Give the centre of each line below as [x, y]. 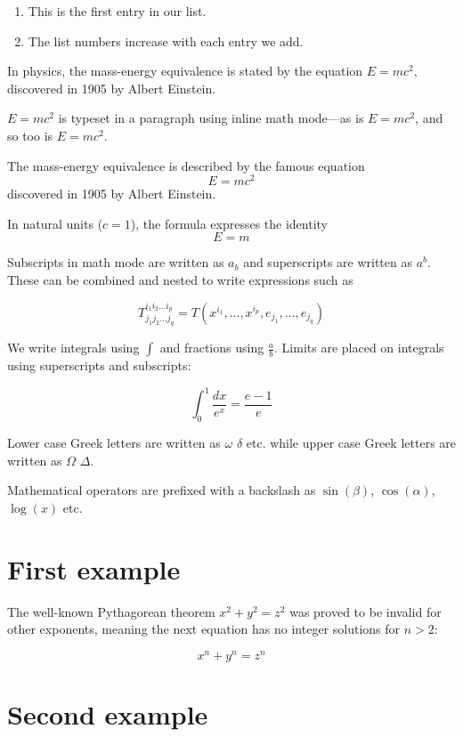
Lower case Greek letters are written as [114, 443]
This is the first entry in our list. [117, 11]
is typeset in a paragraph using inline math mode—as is [211, 118]
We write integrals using [73, 348]
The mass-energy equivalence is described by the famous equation [186, 165]
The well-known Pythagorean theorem [111, 611]
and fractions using [212, 348]
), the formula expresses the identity [229, 223]
